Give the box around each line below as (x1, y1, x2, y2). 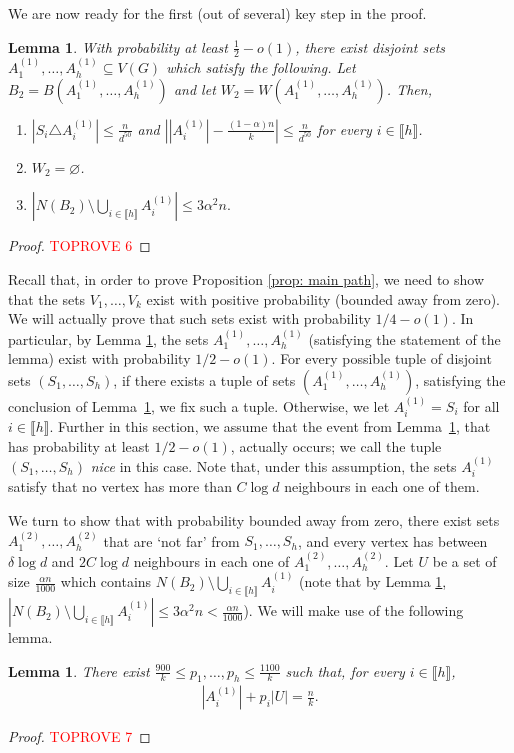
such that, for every (285, 660, 405, 681)
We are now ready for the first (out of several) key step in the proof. (8, 3, 427, 23)
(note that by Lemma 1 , (299, 571, 447, 592)
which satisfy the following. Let (166, 57, 356, 78)
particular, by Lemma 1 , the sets (8, 328, 209, 349)
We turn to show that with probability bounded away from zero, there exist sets (8, 510, 500, 531)
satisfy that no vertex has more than (8, 476, 232, 497)
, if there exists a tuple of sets (113, 369, 296, 390)
